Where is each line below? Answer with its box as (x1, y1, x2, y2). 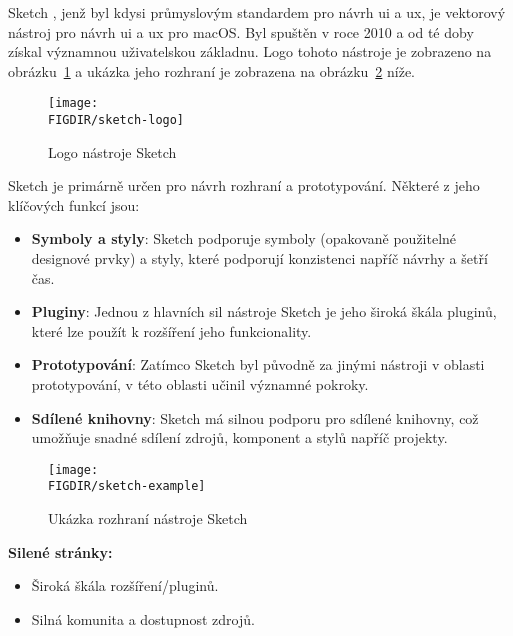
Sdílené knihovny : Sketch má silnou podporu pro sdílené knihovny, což (31, 407, 479, 428)
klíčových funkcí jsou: (8, 194, 140, 215)
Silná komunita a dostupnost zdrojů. (31, 608, 255, 629)
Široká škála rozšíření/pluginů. (31, 575, 219, 596)
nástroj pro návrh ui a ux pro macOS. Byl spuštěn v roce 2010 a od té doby (8, 21, 474, 42)
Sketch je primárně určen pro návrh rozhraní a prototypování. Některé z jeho (8, 175, 480, 196)
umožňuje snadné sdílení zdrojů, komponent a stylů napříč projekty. (31, 427, 448, 448)
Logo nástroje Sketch (48, 141, 177, 162)
